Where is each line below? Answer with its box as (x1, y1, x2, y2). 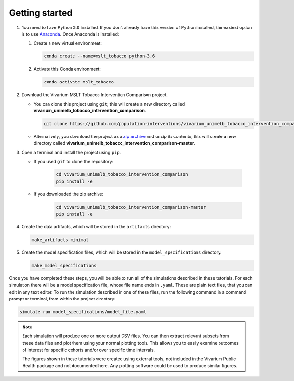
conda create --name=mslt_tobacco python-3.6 (44, 54, 155, 59)
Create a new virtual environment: (33, 40, 102, 46)
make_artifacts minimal (31, 237, 89, 243)
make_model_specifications (31, 263, 97, 268)
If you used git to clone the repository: (33, 159, 114, 164)
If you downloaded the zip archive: (33, 191, 104, 197)
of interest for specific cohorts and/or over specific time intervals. (22, 347, 155, 353)
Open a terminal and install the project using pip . (21, 149, 121, 155)
